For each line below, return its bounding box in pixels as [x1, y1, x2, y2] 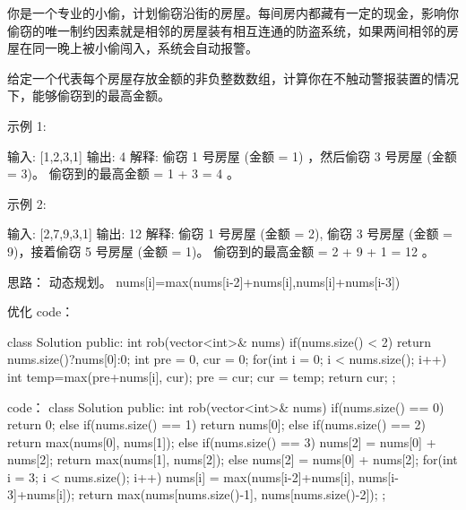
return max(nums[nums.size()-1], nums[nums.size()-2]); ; [78, 485, 386, 504]
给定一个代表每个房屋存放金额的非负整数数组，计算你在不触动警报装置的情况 [7, 68, 459, 87]
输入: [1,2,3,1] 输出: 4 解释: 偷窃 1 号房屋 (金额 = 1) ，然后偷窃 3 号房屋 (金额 [7, 146, 457, 165]
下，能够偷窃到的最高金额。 [7, 86, 170, 105]
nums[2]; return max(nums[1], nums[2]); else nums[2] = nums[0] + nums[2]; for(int [7, 450, 458, 469]
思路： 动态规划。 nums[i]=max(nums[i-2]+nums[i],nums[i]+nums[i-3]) [7, 272, 401, 290]
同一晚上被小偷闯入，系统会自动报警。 [31, 39, 258, 57]
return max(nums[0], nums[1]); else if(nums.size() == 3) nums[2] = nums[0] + [7, 432, 436, 451]
